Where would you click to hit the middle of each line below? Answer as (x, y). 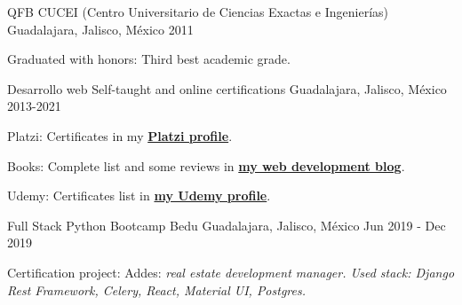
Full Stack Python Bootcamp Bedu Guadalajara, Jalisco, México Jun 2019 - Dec (227, 225)
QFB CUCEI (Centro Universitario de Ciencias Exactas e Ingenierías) (198, 12)
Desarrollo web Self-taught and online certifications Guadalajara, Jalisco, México (227, 88)
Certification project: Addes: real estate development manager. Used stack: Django (231, 272)
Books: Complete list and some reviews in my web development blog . (206, 165)
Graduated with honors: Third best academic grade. (149, 59)
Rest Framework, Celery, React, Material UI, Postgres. (156, 289)
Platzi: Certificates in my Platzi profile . (120, 135)
